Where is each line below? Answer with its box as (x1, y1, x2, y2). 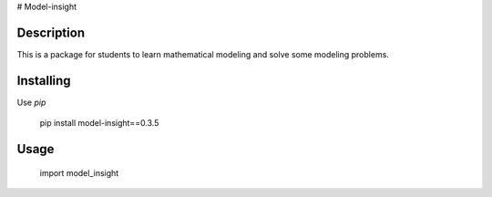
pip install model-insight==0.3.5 (39, 118, 159, 129)
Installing (16, 73, 72, 88)
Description (16, 25, 86, 40)
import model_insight (39, 167, 119, 178)
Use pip (16, 97, 46, 108)
